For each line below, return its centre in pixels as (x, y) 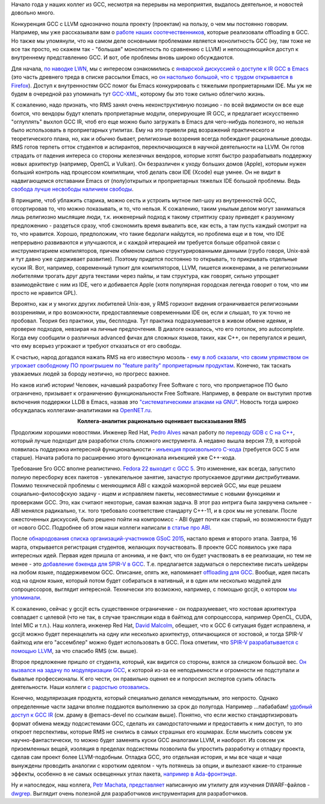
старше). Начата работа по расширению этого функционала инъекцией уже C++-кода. (124, 457)
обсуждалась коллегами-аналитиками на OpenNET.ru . (82, 410)
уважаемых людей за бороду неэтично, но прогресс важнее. (91, 374)
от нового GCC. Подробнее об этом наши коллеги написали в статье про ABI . (111, 528)
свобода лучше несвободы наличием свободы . (72, 189)
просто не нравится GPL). (44, 292)
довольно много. (33, 13)
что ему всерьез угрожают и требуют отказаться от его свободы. (96, 346)
